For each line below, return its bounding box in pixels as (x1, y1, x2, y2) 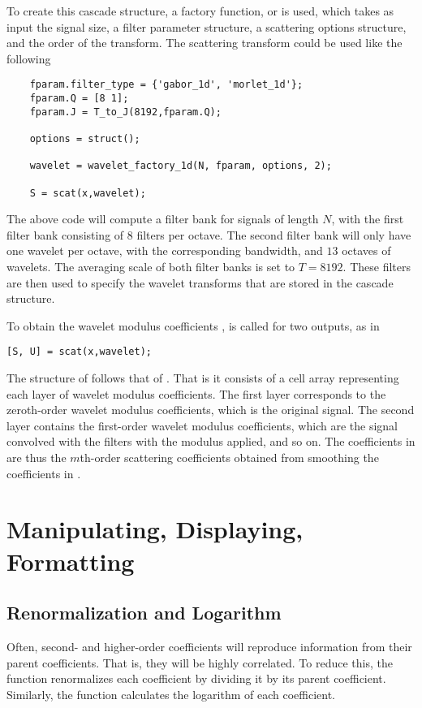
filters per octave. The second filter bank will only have (136, 226, 411, 243)
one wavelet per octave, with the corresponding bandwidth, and (6, 242, 323, 259)
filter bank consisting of (6, 226, 124, 243)
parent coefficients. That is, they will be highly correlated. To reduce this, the (6, 654, 393, 671)
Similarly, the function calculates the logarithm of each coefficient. (6, 685, 335, 702)
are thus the (6, 449, 67, 466)
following (6, 50, 51, 67)
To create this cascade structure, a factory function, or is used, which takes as (6, 2, 394, 19)
